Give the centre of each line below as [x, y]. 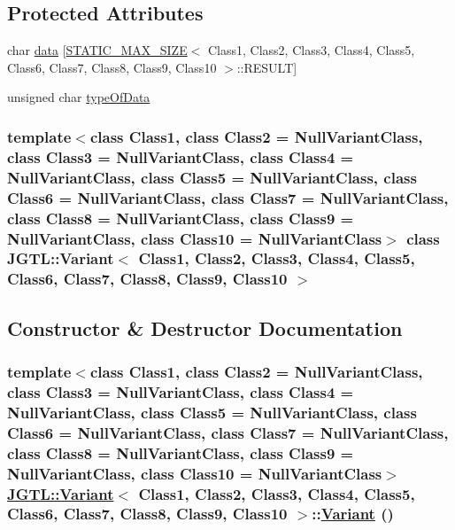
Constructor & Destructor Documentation [205, 327]
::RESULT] [267, 67]
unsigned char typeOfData [79, 97]
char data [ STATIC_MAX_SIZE [97, 50]
